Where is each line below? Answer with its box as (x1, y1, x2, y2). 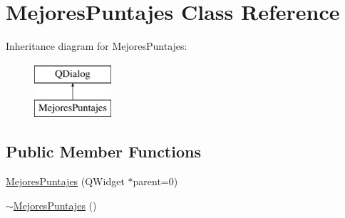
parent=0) (133, 174, 178, 189)
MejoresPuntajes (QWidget (6, 174, 125, 189)
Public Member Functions (6, 140, 201, 162)
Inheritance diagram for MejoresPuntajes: (6, 38, 187, 53)
